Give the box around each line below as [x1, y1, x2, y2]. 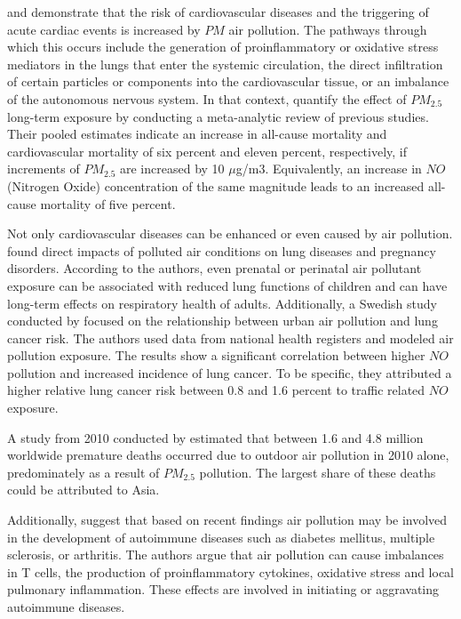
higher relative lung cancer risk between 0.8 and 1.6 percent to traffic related [7, 381, 425, 399]
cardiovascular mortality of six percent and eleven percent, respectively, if [7, 141, 408, 160]
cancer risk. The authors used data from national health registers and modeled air [7, 328, 454, 347]
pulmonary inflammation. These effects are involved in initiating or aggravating [7, 580, 440, 599]
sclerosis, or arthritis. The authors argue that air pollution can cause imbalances [7, 545, 444, 564]
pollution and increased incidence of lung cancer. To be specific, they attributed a [7, 363, 452, 382]
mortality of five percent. [40, 194, 176, 213]
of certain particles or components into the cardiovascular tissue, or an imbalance [7, 72, 449, 91]
